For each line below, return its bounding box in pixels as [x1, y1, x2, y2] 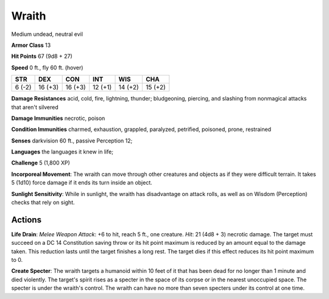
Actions [11, 214, 42, 225]
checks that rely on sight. [11, 199, 76, 206]
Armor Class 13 [11, 41, 51, 49]
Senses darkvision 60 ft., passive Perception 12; [11, 137, 133, 144]
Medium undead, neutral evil [11, 30, 83, 38]
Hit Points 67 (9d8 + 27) [11, 52, 73, 60]
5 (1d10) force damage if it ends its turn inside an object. [11, 179, 152, 186]
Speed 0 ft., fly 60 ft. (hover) [11, 64, 83, 71]
